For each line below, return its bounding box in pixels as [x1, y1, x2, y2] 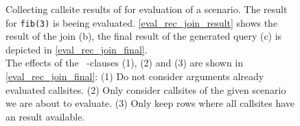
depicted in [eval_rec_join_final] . [5, 42, 148, 56]
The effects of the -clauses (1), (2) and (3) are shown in [5, 55, 244, 70]
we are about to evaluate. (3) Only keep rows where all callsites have [5, 96, 295, 110]
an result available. [5, 109, 85, 123]
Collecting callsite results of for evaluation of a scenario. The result [5, 2, 288, 16]
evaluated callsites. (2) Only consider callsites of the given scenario [5, 82, 286, 97]
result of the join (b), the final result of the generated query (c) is [5, 29, 282, 43]
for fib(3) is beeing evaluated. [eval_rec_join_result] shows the [5, 15, 278, 29]
